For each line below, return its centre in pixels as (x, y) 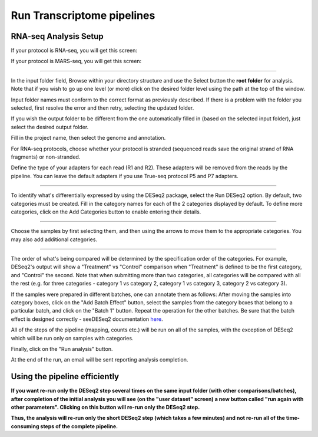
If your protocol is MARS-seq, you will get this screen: (76, 61)
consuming (25, 426)
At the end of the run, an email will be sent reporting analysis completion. (100, 360)
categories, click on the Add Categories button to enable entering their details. (106, 212)
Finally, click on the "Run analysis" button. (62, 349)
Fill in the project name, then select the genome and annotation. (88, 138)
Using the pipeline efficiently (65, 377)
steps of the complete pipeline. (79, 426)
